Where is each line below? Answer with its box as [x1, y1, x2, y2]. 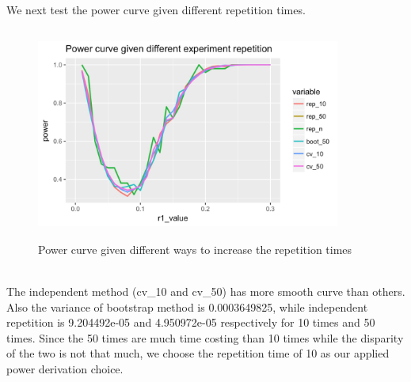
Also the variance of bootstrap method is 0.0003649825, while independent [6, 298, 368, 315]
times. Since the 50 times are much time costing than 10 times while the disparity [6, 329, 404, 346]
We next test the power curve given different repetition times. [6, 2, 306, 17]
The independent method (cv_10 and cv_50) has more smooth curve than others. [6, 282, 405, 299]
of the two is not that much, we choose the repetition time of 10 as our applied [6, 345, 390, 361]
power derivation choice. [6, 360, 124, 376]
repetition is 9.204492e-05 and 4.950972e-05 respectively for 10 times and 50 [6, 314, 375, 331]
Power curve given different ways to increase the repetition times [38, 240, 352, 257]
